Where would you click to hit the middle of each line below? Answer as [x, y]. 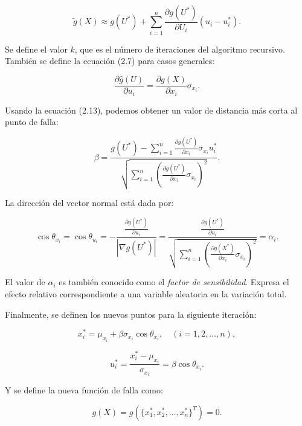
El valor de [25, 282]
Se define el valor [36, 49]
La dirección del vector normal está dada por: [89, 202]
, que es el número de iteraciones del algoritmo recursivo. [180, 49]
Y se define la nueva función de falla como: [84, 390]
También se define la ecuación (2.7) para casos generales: [110, 61]
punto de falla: [32, 122]
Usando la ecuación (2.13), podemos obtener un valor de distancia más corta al [151, 110]
